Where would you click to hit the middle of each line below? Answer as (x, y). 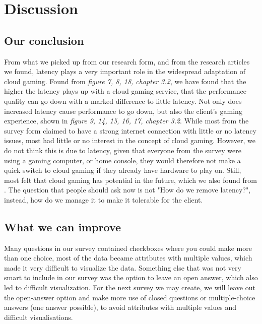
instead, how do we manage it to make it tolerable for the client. (104, 199)
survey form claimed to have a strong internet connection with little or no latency (130, 130)
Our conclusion (44, 40)
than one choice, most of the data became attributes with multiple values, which (128, 258)
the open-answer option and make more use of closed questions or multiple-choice (130, 297)
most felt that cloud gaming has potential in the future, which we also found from (130, 180)
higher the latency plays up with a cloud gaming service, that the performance (125, 91)
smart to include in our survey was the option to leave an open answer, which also (131, 277)
